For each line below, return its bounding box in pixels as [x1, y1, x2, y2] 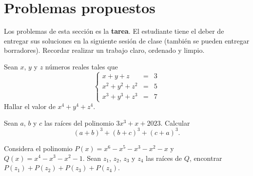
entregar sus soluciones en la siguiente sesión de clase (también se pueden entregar [4, 35, 250, 45]
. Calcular [160, 117, 190, 128]
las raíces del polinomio [44, 117, 114, 128]
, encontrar [189, 153, 222, 163]
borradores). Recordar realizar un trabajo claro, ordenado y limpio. [4, 45, 205, 55]
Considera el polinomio [4, 143, 73, 153]
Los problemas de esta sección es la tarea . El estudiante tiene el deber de [4, 26, 224, 36]
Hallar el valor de [4, 101, 56, 111]
